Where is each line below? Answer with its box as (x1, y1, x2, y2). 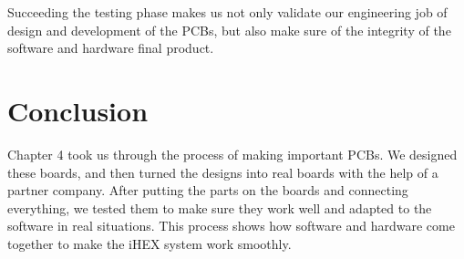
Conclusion (7, 91, 149, 129)
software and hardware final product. (7, 38, 214, 57)
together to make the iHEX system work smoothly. (7, 233, 292, 253)
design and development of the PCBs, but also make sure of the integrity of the (7, 20, 451, 39)
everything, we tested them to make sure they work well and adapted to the (7, 198, 432, 217)
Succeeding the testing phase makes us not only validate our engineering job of (7, 3, 448, 21)
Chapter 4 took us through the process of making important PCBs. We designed (7, 144, 458, 163)
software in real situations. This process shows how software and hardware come (7, 216, 455, 235)
